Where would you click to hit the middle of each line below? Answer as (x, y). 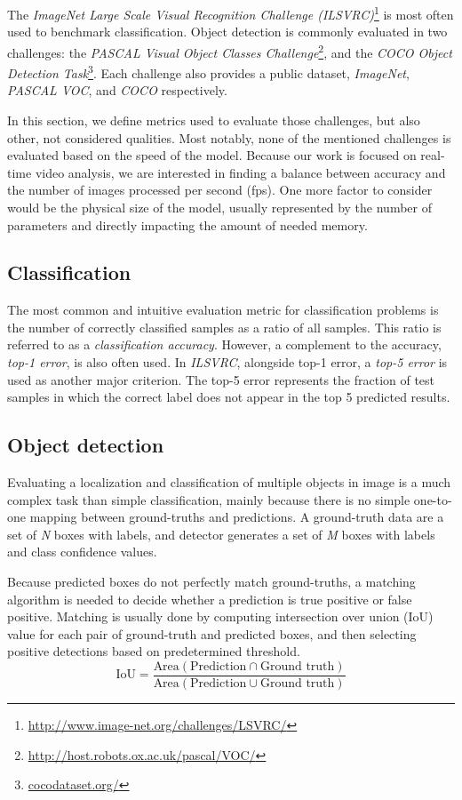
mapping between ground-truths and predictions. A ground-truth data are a (237, 517)
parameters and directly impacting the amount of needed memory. (187, 224)
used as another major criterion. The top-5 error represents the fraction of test (221, 379)
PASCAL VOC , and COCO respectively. (117, 90)
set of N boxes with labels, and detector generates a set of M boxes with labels (221, 534)
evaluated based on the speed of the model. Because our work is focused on (212, 155)
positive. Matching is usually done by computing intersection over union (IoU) (220, 616)
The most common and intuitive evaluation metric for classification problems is (223, 310)
